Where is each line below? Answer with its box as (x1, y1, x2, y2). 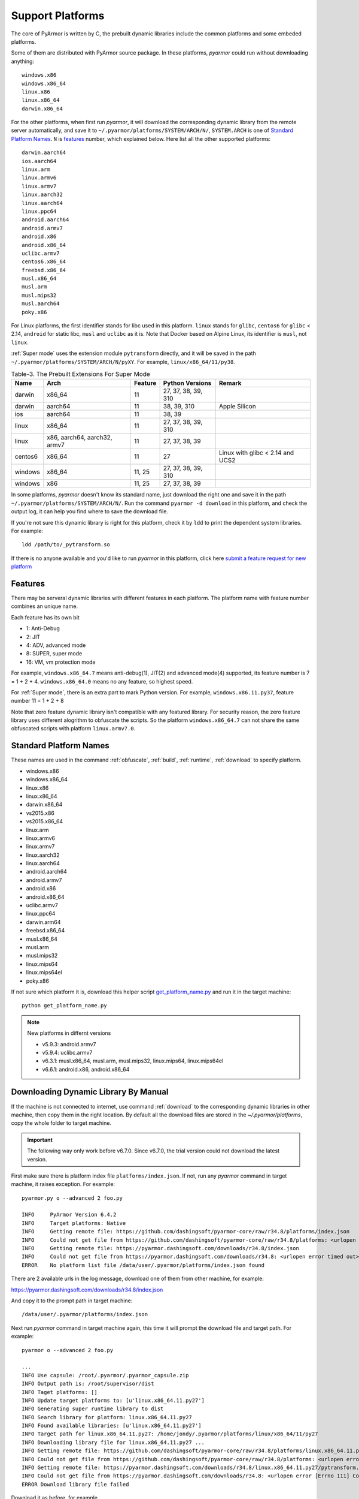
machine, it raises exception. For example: (11, 1181, 115, 1188)
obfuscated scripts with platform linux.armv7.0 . (11, 725, 136, 732)
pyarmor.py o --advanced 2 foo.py (22, 1194, 123, 1202)
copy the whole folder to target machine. (11, 1119, 112, 1127)
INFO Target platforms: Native (22, 1220, 126, 1226)
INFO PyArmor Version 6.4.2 (22, 1211, 117, 1218)
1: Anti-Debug (26, 625, 60, 632)
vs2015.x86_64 (26, 818, 63, 825)
